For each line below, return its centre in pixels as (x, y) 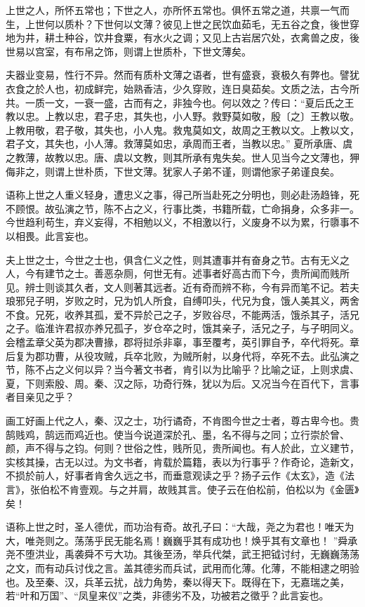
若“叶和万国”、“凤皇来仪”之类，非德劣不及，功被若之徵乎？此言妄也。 (167, 595)
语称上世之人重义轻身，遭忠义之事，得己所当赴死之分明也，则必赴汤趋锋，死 (182, 195)
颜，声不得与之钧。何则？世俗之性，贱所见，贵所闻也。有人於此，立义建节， (182, 448)
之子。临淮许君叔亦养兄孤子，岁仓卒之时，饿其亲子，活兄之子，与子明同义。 (182, 328)
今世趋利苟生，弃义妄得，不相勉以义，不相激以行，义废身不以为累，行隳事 (178, 222)
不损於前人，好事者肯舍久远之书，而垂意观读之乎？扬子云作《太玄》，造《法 (180, 475)
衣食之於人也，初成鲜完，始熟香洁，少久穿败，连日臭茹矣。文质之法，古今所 (182, 88)
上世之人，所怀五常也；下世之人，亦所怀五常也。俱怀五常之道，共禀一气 (173, 10)
